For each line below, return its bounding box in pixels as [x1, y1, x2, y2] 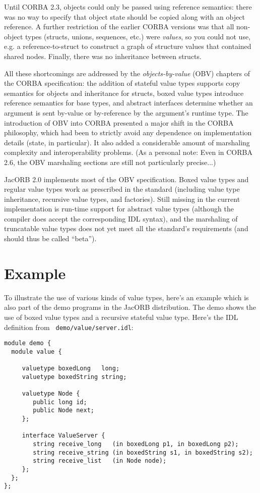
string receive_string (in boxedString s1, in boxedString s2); [33, 449, 253, 456]
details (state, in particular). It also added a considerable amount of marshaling [4, 137, 250, 147]
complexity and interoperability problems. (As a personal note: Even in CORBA [4, 147, 252, 157]
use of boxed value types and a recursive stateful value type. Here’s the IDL [4, 311, 238, 322]
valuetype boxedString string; [22, 373, 127, 380]
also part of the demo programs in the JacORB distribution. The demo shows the [4, 302, 256, 312]
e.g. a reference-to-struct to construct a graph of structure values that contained [4, 41, 251, 51]
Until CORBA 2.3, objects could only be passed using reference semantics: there [4, 2, 252, 12]
